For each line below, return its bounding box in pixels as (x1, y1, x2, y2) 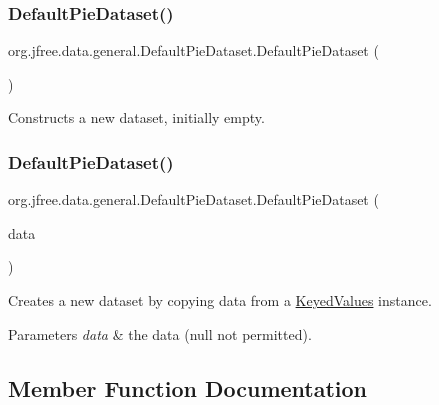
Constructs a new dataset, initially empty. (8, 107, 265, 128)
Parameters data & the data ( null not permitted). (8, 323, 312, 344)
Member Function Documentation (8, 372, 368, 403)
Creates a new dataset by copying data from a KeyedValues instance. (8, 290, 432, 310)
